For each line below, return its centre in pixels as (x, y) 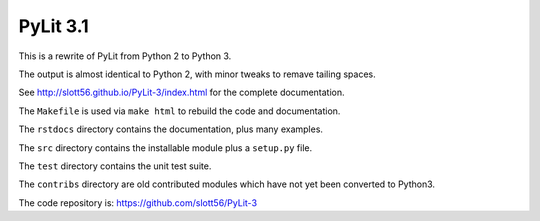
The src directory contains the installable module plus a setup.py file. (165, 147)
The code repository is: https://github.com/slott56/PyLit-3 (138, 202)
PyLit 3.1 (53, 26)
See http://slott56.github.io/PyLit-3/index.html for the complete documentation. (181, 92)
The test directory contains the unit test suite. (115, 166)
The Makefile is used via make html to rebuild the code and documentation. (179, 111)
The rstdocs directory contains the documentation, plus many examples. (171, 129)
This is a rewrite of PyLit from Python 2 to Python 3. (125, 56)
